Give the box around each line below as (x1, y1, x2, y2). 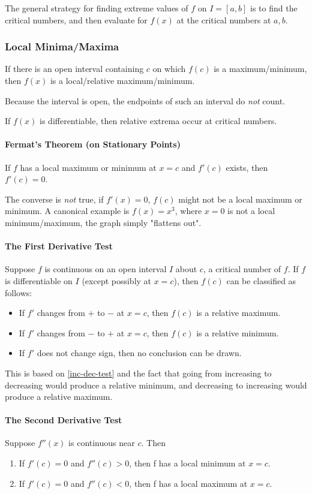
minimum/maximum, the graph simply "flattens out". (5, 216, 202, 228)
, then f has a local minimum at (129, 457, 246, 469)
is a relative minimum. (196, 326, 279, 339)
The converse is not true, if (5, 192, 104, 205)
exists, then (226, 161, 268, 173)
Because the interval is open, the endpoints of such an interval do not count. (5, 94, 286, 107)
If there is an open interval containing (5, 62, 144, 75)
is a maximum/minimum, (214, 62, 307, 75)
